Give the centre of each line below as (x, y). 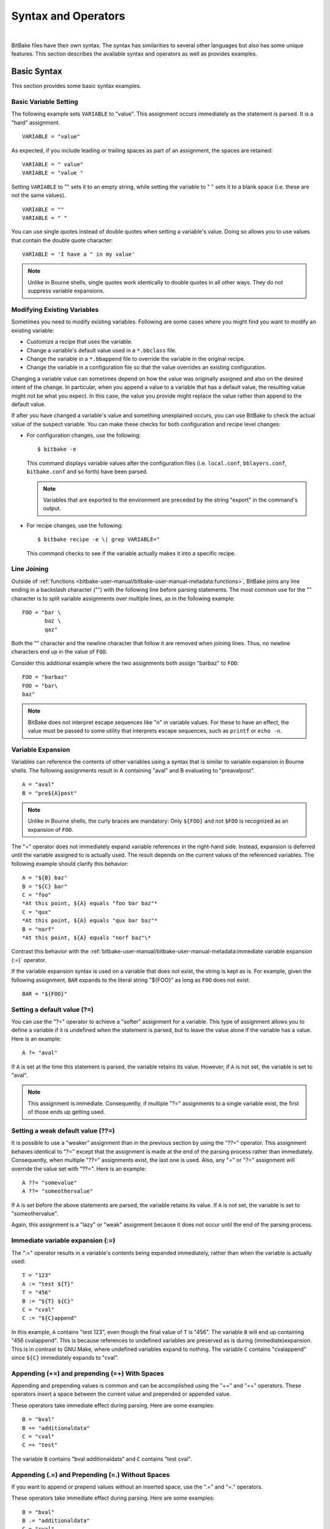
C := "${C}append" (50, 1318)
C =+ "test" (40, 1445)
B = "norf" (38, 929)
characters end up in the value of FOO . (60, 652)
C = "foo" (37, 895)
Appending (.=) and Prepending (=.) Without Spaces (91, 1475)
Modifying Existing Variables (55, 310)
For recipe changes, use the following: (75, 525)
